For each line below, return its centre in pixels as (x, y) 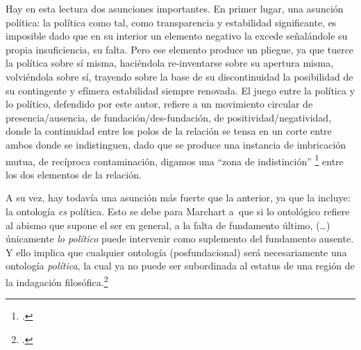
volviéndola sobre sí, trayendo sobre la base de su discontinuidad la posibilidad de (179, 76)
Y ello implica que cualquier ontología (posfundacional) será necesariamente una (176, 252)
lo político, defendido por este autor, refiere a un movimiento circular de (159, 104)
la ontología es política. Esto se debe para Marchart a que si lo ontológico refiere (178, 211)
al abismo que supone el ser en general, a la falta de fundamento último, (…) (168, 225)
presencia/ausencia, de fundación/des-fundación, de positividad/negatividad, (169, 117)
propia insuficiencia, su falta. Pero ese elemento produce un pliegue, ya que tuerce (180, 49)
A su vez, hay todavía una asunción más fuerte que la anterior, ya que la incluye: (178, 198)
